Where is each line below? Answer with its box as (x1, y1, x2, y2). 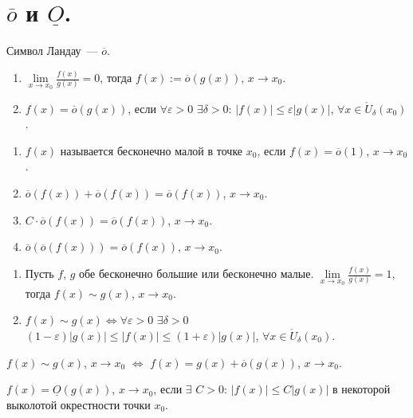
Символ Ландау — (6, 42, 98, 59)
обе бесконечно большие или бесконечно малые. (79, 265, 314, 282)
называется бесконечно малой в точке (60, 142, 243, 158)
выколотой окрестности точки (6, 396, 151, 412)
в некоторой (332, 381, 391, 397)
